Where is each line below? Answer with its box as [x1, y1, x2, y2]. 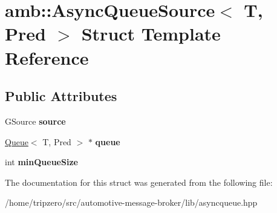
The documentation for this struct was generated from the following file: [5, 175, 273, 188]
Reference [5, 45, 89, 70]
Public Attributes [5, 87, 117, 105]
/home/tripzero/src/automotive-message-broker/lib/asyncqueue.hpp [5, 196, 258, 209]
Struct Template [81, 21, 221, 46]
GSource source [5, 114, 66, 127]
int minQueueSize [5, 156, 78, 168]
